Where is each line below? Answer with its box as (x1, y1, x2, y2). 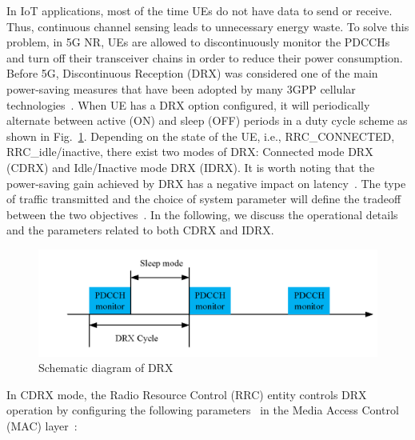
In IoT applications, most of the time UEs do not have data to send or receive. (6, 2, 393, 18)
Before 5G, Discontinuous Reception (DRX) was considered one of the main (6, 65, 378, 82)
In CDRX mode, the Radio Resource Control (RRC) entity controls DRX (6, 386, 367, 402)
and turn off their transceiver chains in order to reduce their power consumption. (6, 49, 403, 66)
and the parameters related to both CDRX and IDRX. (6, 222, 274, 238)
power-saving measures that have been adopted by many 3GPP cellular (6, 80, 356, 97)
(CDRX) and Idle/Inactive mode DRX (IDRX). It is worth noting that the (6, 158, 375, 175)
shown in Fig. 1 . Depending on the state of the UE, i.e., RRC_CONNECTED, (6, 127, 395, 144)
